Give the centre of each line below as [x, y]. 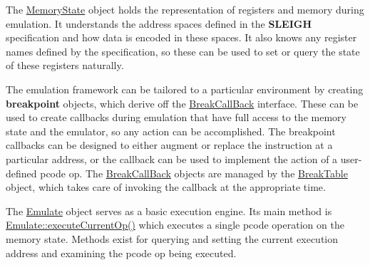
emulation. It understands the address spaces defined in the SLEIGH [159, 23]
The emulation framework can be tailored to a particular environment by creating [185, 89]
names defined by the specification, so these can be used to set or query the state [183, 51]
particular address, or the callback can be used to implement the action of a [172, 159]
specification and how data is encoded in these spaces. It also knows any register [181, 37]
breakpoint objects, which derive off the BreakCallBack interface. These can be [182, 103]
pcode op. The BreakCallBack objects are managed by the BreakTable [194, 173]
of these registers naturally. [65, 65]
